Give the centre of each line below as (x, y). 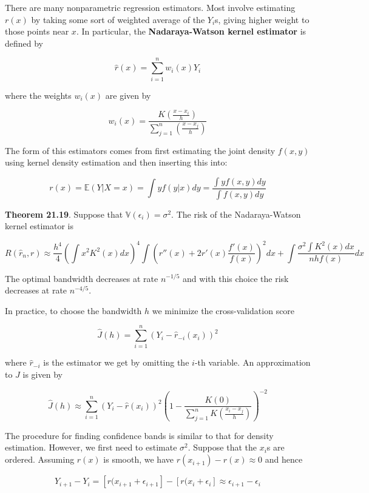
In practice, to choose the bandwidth (73, 310)
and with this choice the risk (236, 278)
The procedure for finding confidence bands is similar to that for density (139, 435)
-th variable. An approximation (252, 362)
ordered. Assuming (40, 459)
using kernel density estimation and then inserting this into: (116, 162)
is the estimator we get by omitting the (116, 362)
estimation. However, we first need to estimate (91, 447)
